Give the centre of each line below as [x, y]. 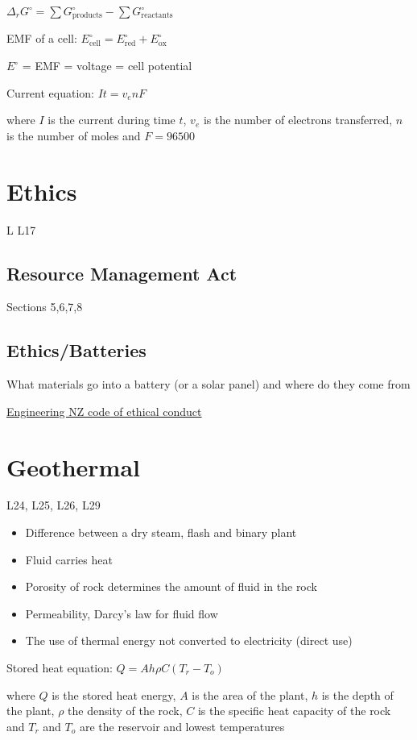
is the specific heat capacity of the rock [294, 711]
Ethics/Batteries [76, 350]
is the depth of [357, 694]
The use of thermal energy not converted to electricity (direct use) [189, 640]
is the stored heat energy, [114, 694]
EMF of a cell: [42, 38]
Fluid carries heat [69, 559]
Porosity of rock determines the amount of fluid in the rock [171, 586]
